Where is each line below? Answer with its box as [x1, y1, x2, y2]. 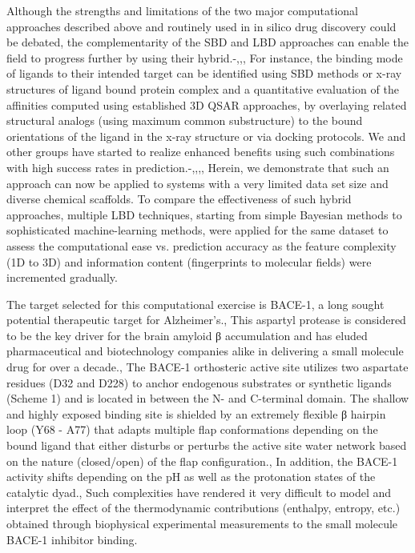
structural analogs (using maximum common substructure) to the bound [6, 112, 363, 129]
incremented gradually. [6, 269, 118, 286]
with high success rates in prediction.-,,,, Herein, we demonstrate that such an [6, 158, 389, 175]
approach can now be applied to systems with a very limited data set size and [6, 174, 389, 191]
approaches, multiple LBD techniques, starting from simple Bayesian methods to [6, 206, 402, 222]
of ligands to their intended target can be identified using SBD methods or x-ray [6, 65, 402, 82]
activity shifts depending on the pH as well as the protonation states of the [6, 468, 376, 485]
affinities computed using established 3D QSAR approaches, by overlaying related [6, 96, 407, 113]
